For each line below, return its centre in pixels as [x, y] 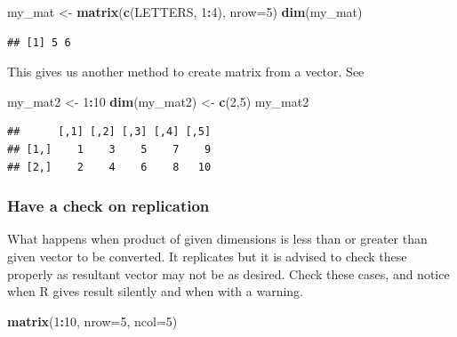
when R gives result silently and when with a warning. [156, 291]
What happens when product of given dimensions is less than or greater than [217, 239]
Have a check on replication [108, 206]
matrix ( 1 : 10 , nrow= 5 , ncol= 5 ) [92, 321]
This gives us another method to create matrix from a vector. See [186, 72]
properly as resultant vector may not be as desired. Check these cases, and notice [228, 273]
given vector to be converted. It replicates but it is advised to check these [207, 256]
